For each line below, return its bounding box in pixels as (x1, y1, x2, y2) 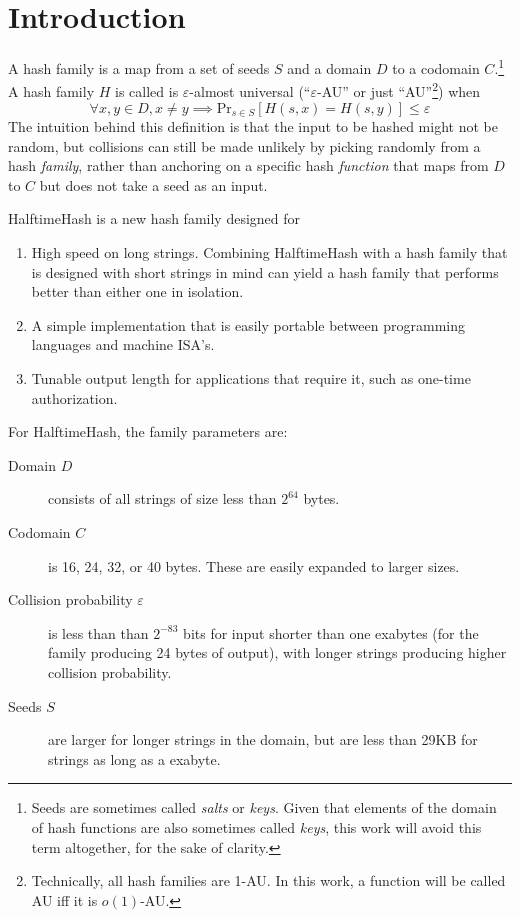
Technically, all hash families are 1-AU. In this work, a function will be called (31, 870, 506, 891)
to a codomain (392, 57, 480, 78)
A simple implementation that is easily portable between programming (31, 314, 465, 335)
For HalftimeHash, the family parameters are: (8, 421, 288, 442)
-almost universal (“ (189, 81, 311, 102)
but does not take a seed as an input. (39, 174, 268, 195)
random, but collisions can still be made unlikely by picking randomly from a (8, 135, 481, 156)
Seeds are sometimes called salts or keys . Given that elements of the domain (31, 797, 497, 818)
